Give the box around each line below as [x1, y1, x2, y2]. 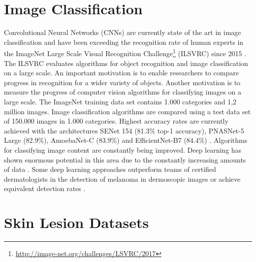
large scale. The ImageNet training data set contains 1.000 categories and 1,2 [4, 96, 237, 106]
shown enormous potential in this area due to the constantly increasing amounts [4, 154, 246, 164]
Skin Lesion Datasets [4, 212, 149, 232]
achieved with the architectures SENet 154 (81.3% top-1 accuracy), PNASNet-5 [4, 125, 244, 135]
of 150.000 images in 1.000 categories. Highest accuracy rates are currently [4, 116, 228, 126]
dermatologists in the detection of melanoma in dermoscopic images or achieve [4, 173, 241, 184]
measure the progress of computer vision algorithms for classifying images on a [4, 87, 241, 97]
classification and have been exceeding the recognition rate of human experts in [4, 36, 244, 47]
